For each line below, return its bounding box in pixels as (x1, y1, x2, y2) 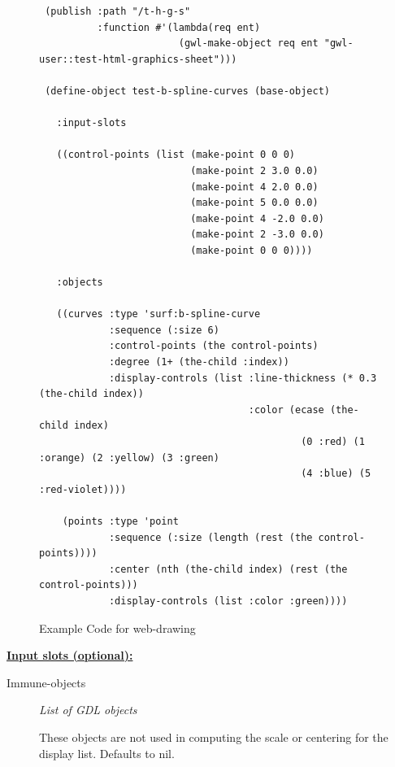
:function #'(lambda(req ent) (97, 21, 261, 33)
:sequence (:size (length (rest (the (108, 531, 313, 543)
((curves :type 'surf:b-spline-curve (56, 308, 261, 320)
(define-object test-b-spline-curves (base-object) (45, 85, 330, 97)
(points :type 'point (62, 516, 179, 527)
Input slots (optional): (7, 647, 133, 664)
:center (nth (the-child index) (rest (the (108, 563, 348, 575)
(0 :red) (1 (301, 436, 365, 448)
